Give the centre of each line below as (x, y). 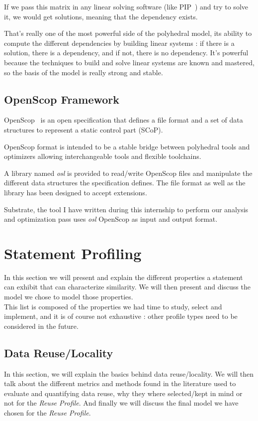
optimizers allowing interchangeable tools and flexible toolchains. (103, 156)
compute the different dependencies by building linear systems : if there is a (119, 43)
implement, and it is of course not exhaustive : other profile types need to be (121, 316)
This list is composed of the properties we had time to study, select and (113, 306)
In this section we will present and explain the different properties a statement (124, 277)
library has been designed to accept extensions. (76, 192)
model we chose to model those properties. (69, 297)
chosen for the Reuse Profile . (47, 412)
